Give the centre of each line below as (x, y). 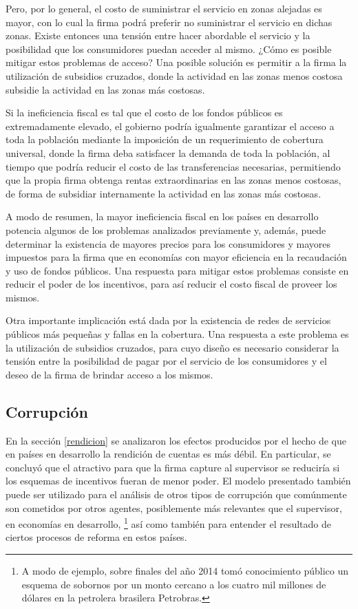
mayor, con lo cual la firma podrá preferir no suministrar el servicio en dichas (169, 22)
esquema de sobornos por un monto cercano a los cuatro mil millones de (174, 584)
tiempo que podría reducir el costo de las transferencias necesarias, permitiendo (173, 166)
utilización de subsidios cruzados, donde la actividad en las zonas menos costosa (174, 75)
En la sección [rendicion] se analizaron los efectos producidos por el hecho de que (176, 440)
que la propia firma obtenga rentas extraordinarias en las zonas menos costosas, (173, 180)
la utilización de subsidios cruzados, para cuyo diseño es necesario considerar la (172, 347)
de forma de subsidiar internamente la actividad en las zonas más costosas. (164, 193)
